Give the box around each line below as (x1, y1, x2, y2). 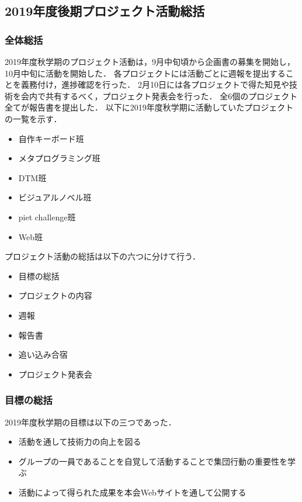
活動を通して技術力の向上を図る (18, 435, 141, 448)
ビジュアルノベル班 (18, 191, 92, 203)
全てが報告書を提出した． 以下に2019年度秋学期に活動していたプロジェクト (5, 101, 294, 113)
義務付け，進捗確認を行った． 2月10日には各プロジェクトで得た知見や (20, 78, 289, 91)
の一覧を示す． (5, 112, 62, 124)
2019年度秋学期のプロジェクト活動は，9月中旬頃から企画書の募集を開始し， (5, 56, 295, 67)
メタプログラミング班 (18, 152, 100, 164)
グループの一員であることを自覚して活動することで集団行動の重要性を (18, 455, 287, 467)
